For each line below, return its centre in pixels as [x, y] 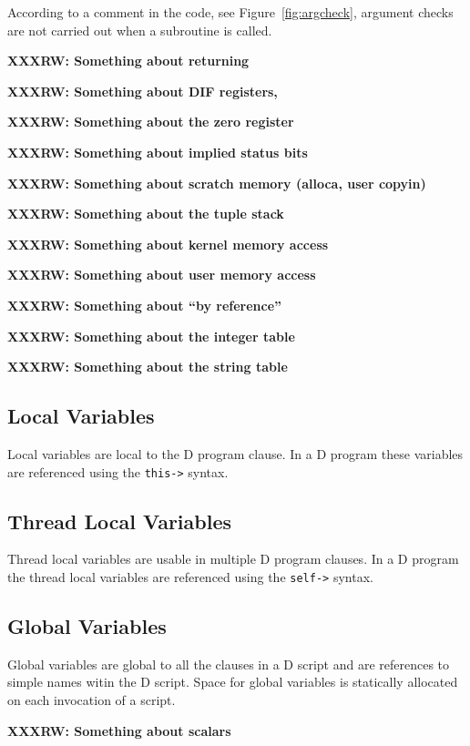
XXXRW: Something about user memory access [162, 275]
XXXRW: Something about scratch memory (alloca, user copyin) [217, 183]
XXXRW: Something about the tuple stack [146, 214]
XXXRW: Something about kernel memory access [168, 244]
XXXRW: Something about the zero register [151, 122]
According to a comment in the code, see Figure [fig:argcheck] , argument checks [230, 12]
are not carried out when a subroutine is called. [140, 30]
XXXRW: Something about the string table [148, 367]
